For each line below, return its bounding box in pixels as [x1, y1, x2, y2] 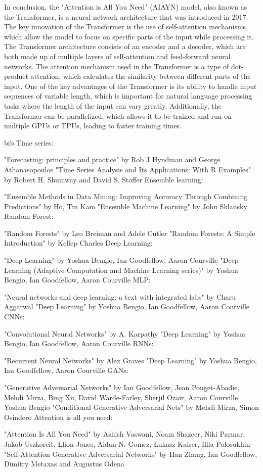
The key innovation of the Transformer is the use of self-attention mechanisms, [4, 21, 248, 32]
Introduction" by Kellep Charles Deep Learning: [4, 238, 153, 248]
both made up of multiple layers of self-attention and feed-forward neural [4, 51, 231, 61]
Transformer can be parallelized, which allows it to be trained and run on [4, 110, 232, 121]
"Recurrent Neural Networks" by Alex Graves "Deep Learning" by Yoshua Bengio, [4, 355, 257, 365]
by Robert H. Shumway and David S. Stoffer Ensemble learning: [4, 174, 203, 184]
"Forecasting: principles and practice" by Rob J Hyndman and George [4, 154, 221, 165]
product [4, 71, 28, 81]
